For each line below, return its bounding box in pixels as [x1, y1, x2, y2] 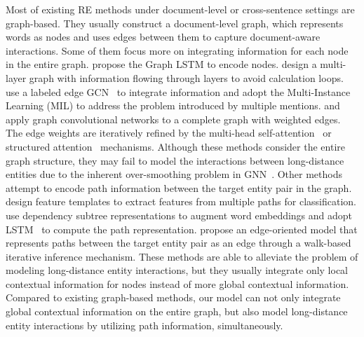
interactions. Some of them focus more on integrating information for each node [6, 43, 349, 57]
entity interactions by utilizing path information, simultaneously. [6, 317, 283, 332]
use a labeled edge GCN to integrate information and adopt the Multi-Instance [6, 84, 351, 99]
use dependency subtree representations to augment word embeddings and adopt [6, 207, 353, 222]
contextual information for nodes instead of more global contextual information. [6, 276, 349, 291]
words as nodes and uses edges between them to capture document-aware [6, 29, 321, 44]
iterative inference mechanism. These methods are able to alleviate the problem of [6, 249, 358, 263]
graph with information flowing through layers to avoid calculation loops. [29, 70, 344, 85]
